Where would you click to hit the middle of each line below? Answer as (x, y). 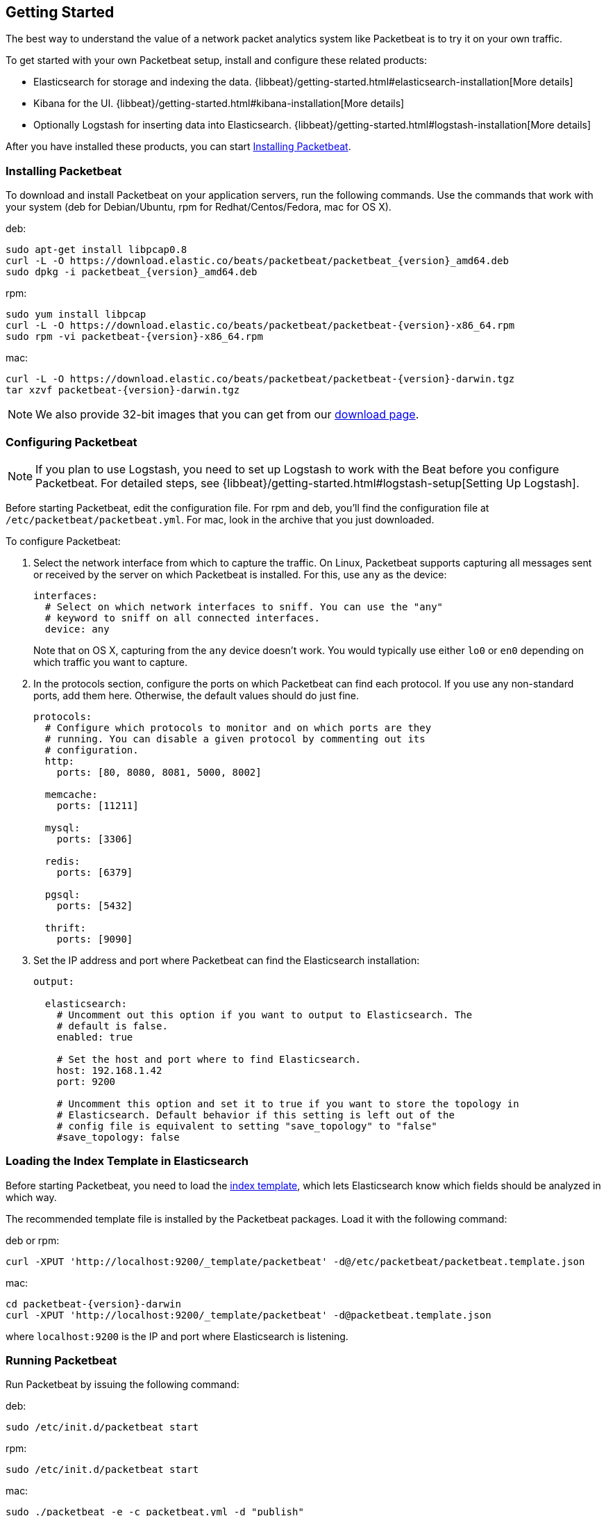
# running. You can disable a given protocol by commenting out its (235, 739)
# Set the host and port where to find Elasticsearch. (209, 1059)
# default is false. (112, 1026)
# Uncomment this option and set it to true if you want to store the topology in (288, 1103)
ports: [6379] (95, 872)
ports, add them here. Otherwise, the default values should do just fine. (196, 695)
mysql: (62, 828)
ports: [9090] (95, 939)
